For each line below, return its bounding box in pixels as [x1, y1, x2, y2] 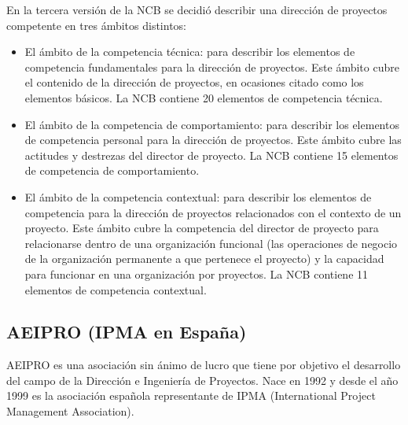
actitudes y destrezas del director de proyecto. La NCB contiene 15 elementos [24, 146, 399, 163]
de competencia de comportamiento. [24, 162, 200, 179]
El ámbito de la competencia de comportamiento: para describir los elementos [24, 116, 399, 132]
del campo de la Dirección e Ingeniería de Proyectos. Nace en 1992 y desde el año [6, 371, 399, 388]
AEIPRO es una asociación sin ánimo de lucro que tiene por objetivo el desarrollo [6, 357, 401, 373]
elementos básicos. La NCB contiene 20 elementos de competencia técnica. [24, 89, 383, 105]
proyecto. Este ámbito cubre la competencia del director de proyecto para [24, 220, 379, 236]
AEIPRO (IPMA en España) [6, 320, 247, 344]
